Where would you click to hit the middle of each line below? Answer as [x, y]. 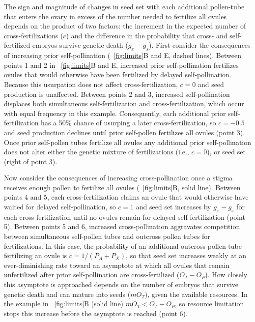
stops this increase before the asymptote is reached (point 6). [96, 313]
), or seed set [226, 152]
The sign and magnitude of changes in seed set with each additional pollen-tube [124, 6]
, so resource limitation [209, 304]
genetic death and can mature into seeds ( [67, 294]
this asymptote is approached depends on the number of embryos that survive [121, 284]
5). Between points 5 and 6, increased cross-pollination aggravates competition [122, 226]
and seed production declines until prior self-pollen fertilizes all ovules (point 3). [125, 132]
